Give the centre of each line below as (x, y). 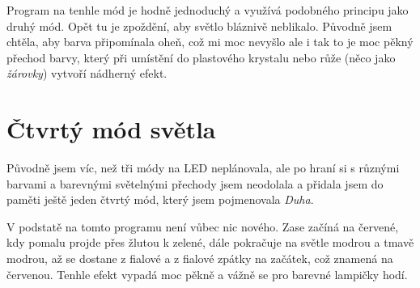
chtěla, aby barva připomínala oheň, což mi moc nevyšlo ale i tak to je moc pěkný (210, 42)
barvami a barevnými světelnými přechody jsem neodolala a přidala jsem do (195, 183)
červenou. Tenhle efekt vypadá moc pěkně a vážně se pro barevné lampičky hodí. (207, 274)
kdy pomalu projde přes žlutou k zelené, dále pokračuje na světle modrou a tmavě (210, 242)
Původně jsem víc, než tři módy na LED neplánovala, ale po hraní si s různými (203, 168)
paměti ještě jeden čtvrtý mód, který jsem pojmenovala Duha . (160, 199)
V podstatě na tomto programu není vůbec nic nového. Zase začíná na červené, (203, 226)
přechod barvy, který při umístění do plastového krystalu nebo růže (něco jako (201, 57)
